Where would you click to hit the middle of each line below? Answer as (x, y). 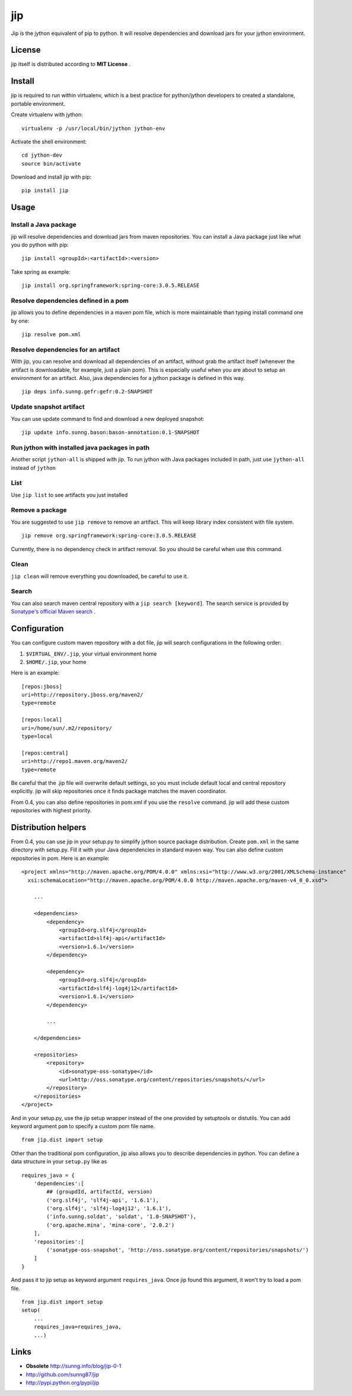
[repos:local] (42, 720)
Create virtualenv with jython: (47, 115)
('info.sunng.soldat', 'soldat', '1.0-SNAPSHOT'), (121, 1217)
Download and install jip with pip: (51, 177)
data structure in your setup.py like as (59, 1161)
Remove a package (39, 510)
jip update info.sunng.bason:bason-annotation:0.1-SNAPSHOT (111, 432)
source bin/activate (51, 164)
